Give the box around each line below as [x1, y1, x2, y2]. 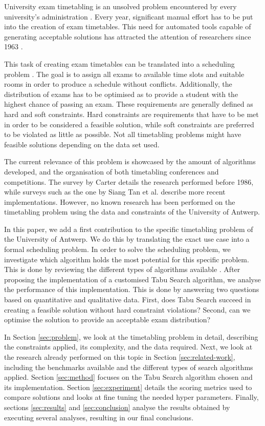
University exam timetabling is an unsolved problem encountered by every [4, 1, 237, 11]
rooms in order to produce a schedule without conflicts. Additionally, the [4, 79, 232, 89]
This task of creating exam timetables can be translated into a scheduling [4, 58, 235, 69]
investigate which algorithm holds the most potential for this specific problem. [4, 254, 249, 264]
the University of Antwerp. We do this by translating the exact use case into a [4, 234, 250, 244]
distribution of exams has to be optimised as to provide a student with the [4, 88, 238, 99]
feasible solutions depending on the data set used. [4, 139, 160, 149]
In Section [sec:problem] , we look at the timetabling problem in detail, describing [4, 331, 258, 342]
